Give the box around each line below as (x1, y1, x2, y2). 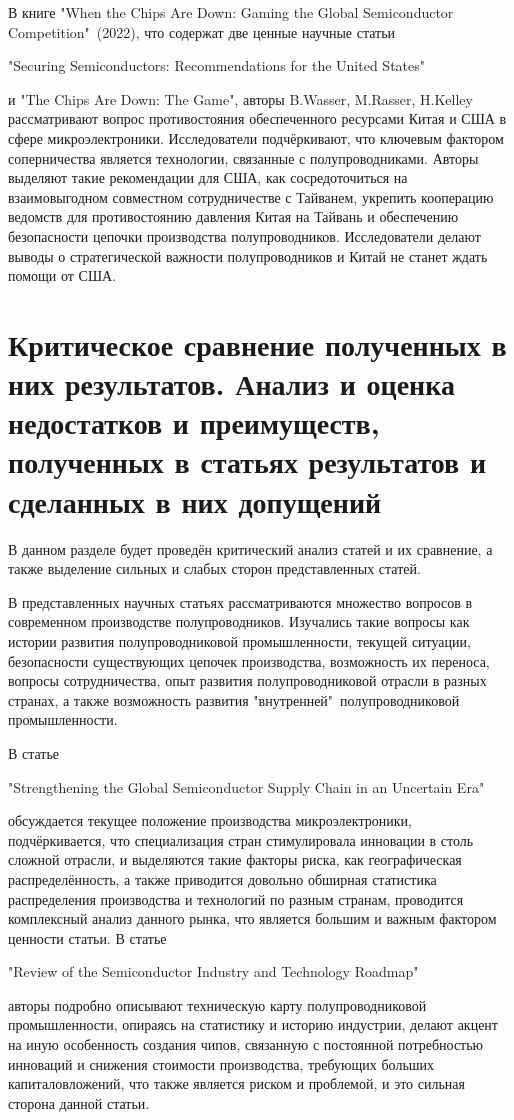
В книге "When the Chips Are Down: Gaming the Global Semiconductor (8, 2, 454, 22)
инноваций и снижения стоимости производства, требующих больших (8, 1053, 435, 1074)
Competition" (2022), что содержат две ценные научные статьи (8, 21, 396, 42)
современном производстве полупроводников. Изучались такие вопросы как (8, 611, 470, 632)
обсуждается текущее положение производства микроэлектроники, (8, 810, 412, 831)
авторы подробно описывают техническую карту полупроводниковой (8, 994, 427, 1015)
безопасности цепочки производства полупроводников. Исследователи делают (8, 225, 481, 246)
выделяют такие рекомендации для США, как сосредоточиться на (8, 167, 408, 188)
